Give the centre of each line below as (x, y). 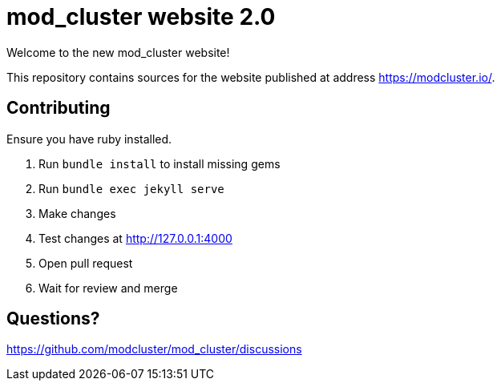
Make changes (77, 213)
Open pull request (86, 263)
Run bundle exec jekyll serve (131, 188)
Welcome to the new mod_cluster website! (118, 52)
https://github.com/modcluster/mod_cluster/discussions (154, 349)
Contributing (59, 108)
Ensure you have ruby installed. (89, 139)
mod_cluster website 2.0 (141, 17)
